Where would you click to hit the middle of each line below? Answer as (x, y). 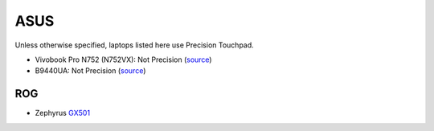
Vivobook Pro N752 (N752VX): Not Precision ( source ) (123, 59)
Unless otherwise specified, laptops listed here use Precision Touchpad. (135, 45)
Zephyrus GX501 (63, 113)
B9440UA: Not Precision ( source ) (90, 71)
